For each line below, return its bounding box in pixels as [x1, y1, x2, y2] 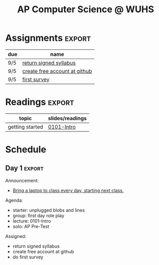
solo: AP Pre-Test [12, 223, 49, 229]
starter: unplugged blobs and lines [12, 207, 85, 213]
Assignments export [5, 32, 91, 44]
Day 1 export [5, 164, 44, 173]
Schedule [5, 144, 47, 155]
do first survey [12, 254, 43, 260]
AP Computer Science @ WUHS [17, 4, 154, 15]
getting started [8, 123, 43, 130]
